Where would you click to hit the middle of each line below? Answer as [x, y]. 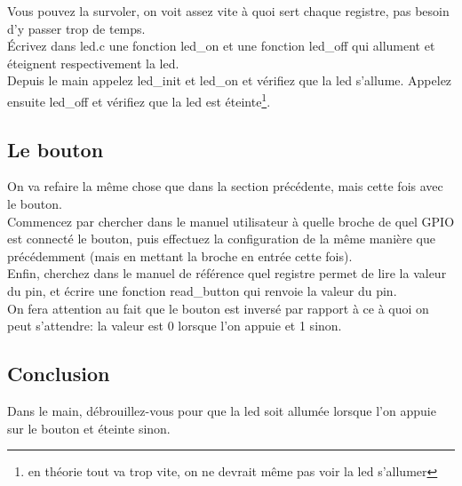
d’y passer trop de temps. [76, 28]
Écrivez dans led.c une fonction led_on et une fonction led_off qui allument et [221, 46]
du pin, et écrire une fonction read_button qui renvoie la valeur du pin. [202, 290]
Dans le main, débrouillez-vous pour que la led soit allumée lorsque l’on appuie [222, 410]
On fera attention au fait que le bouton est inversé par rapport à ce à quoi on [218, 308]
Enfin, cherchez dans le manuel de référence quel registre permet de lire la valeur [227, 273]
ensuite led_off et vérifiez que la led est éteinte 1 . [139, 100]
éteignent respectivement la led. [93, 63]
